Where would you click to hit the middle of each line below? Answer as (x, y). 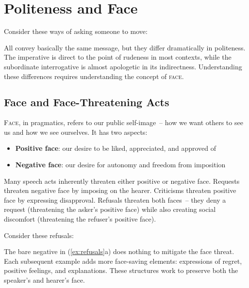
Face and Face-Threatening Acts (87, 102)
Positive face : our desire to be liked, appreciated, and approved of (116, 148)
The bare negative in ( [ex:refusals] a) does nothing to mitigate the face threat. (119, 251)
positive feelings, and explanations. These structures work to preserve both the (121, 270)
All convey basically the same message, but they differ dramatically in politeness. (125, 47)
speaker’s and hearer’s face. (44, 280)
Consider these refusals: (39, 235)
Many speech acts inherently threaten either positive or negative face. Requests (122, 181)
